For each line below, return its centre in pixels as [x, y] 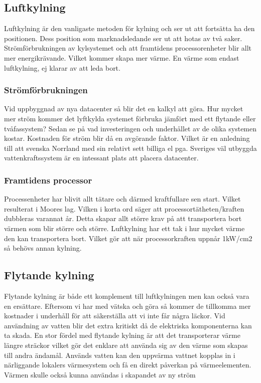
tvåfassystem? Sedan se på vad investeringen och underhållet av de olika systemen [130, 128]
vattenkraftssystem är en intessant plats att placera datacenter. [101, 158]
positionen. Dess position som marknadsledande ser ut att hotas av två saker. [123, 38]
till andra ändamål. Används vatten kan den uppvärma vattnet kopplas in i [120, 355]
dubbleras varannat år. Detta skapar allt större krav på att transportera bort [123, 218]
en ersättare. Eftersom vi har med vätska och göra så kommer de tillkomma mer [127, 306]
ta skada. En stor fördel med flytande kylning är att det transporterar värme [122, 335]
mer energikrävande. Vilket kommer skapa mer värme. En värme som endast [122, 57]
